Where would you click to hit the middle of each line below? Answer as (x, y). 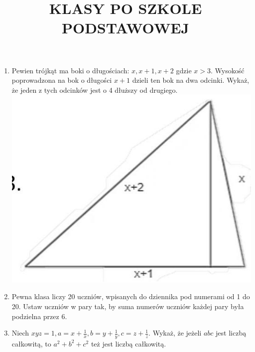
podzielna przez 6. (39, 316)
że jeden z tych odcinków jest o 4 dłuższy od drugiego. (95, 89)
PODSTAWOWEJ (126, 28)
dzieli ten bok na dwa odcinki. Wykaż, (191, 80)
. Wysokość (227, 70)
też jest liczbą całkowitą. (128, 343)
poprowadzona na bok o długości (62, 80)
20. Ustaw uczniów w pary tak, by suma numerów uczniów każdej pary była (128, 306)
